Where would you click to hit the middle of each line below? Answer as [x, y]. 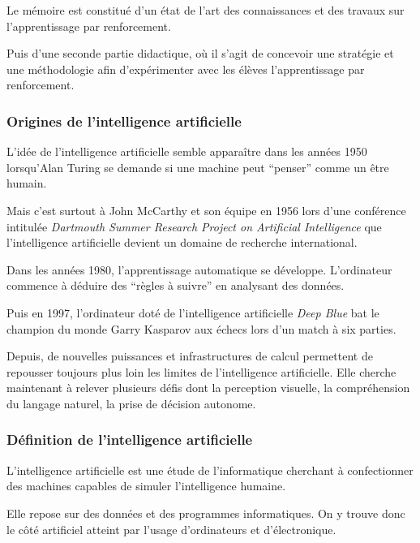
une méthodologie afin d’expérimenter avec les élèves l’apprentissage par [186, 69]
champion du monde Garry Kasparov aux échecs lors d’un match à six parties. [201, 328]
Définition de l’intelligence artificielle [130, 440]
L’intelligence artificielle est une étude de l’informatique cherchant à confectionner [210, 470]
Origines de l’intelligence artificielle [124, 121]
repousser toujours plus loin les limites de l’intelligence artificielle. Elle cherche [201, 371]
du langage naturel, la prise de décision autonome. [131, 403]
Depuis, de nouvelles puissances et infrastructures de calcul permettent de [190, 356]
